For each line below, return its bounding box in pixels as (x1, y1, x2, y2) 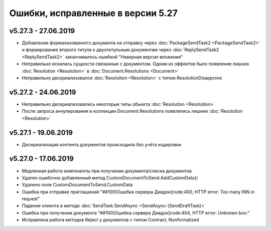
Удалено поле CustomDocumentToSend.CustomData (22, 182, 133, 188)
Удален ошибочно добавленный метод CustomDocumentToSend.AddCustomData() (22, 174, 198, 180)
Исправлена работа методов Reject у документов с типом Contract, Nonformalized (22, 217, 199, 223)
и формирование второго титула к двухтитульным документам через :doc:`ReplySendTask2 (22, 47, 219, 53)
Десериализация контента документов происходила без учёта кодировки (22, 141, 182, 147)
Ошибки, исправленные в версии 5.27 (9, 8, 178, 19)
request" (22, 196, 40, 202)
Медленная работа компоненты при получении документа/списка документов (22, 168, 192, 174)
